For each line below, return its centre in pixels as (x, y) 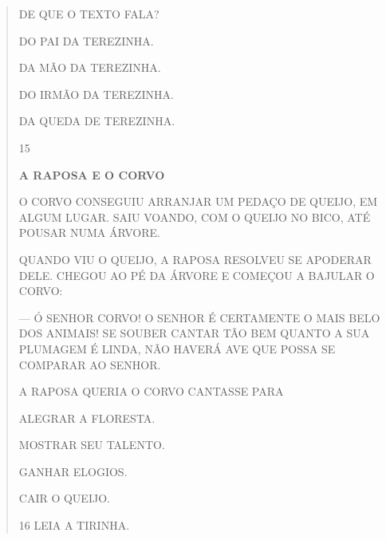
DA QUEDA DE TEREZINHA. (97, 121)
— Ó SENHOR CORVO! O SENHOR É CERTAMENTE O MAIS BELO (199, 317)
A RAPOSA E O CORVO (92, 174)
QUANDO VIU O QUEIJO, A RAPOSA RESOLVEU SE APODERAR (195, 259)
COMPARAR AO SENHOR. (90, 364)
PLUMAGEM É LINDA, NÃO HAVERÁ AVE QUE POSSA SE (177, 348)
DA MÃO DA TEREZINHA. (90, 67)
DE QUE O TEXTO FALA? (89, 14)
